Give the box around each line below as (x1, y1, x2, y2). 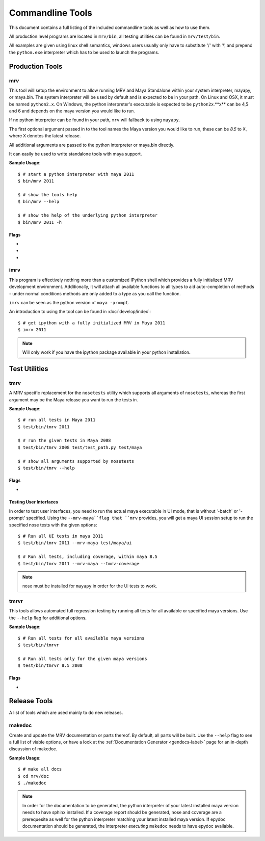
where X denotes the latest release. (9, 133, 81, 139)
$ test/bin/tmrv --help (18, 465, 75, 471)
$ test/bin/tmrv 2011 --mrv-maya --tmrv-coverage (18, 561, 140, 566)
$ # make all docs (18, 766, 62, 772)
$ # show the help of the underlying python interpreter (18, 212, 158, 218)
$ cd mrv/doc (18, 773, 49, 779)
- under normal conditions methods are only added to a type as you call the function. (9, 290, 181, 296)
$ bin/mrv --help (18, 199, 59, 205)
